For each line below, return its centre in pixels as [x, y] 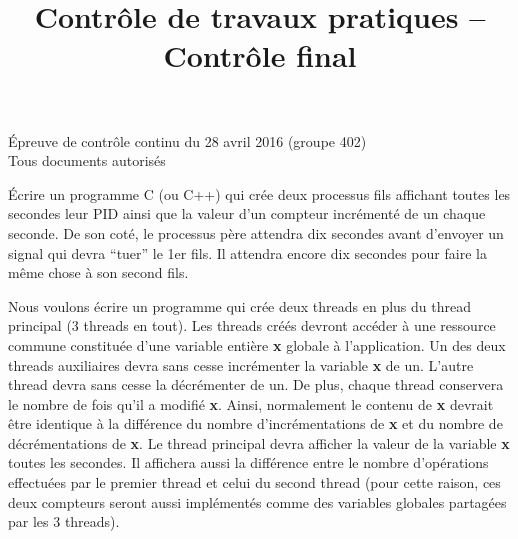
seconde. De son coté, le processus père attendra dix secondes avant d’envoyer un [256, 232]
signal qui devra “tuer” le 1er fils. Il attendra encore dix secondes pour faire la [247, 252]
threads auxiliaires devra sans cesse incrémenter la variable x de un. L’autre [241, 364]
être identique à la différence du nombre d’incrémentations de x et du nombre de [255, 423]
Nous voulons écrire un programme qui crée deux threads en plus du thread [239, 305]
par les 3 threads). [64, 521]
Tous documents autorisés [87, 160]
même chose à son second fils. [98, 272]
